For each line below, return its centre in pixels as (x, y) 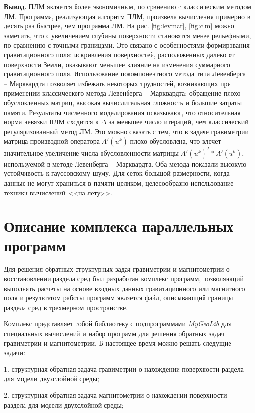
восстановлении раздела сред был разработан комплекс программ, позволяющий (124, 279)
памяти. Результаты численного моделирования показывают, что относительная (122, 112)
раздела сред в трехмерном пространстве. (66, 307)
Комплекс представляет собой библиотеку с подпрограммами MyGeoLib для (118, 324)
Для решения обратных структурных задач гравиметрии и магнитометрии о (117, 269)
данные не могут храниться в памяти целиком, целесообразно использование (119, 183)
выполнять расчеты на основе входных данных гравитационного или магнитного (125, 288)
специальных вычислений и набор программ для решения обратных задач (114, 333)
